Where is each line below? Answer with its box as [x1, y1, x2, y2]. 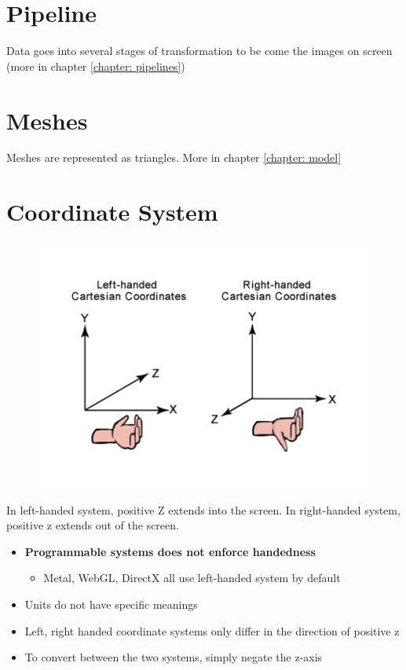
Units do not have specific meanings [24, 596, 198, 613]
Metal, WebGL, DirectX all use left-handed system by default [43, 569, 341, 586]
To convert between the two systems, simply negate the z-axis [24, 649, 323, 665]
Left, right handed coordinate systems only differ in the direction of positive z [24, 622, 400, 639]
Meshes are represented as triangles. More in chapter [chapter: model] [6, 149, 342, 166]
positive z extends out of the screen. [6, 517, 179, 533]
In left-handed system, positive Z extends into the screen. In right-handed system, [6, 501, 401, 518]
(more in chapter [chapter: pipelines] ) [6, 57, 185, 74]
